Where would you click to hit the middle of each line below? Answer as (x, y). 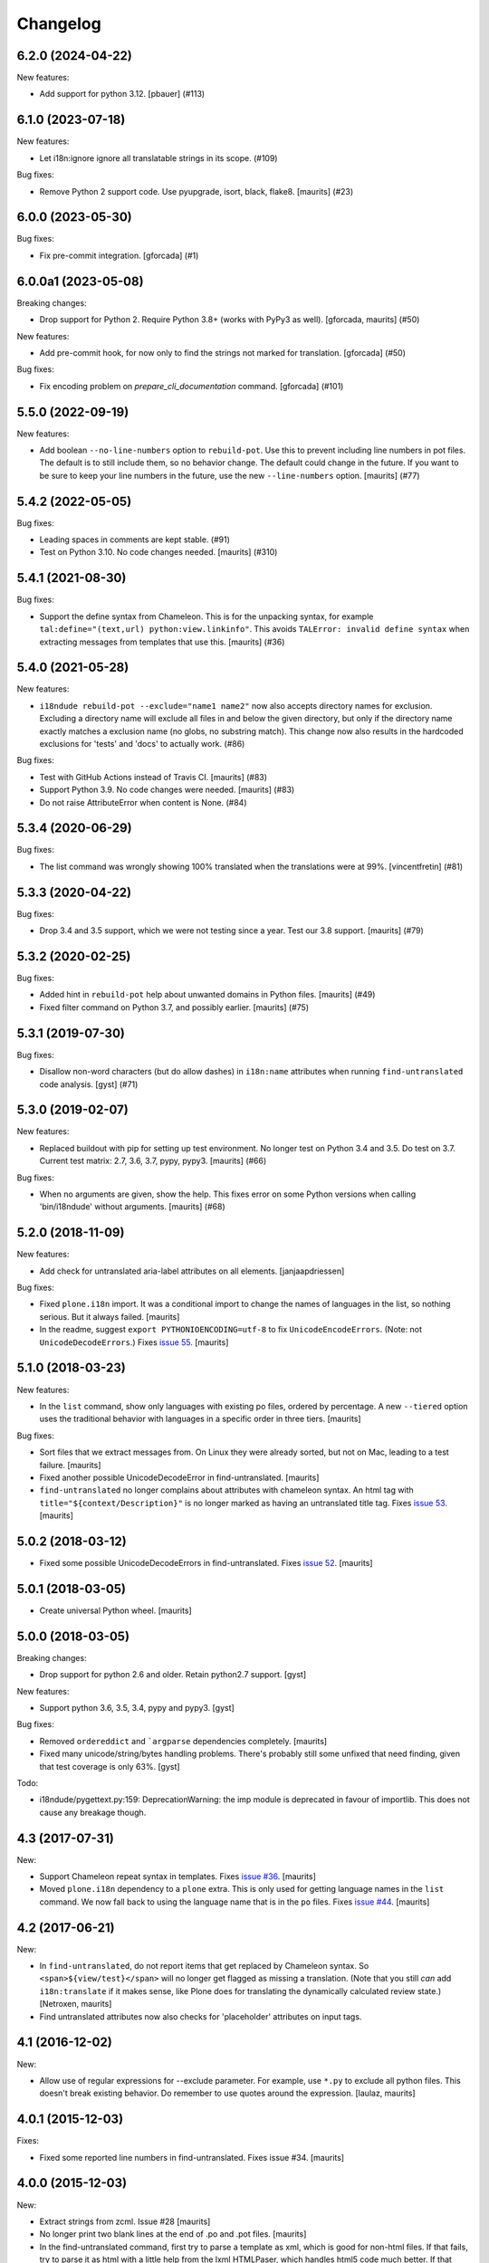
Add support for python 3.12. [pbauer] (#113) (122, 94)
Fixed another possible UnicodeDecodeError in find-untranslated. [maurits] (179, 1477)
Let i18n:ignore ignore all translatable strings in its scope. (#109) (158, 158)
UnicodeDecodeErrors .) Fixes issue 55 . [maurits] (134, 1342)
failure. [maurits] (70, 1465)
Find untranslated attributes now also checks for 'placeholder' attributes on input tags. (201, 2016)
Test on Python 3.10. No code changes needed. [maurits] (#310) (158, 552)
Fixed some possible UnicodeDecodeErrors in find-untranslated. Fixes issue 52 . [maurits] (206, 1562)
